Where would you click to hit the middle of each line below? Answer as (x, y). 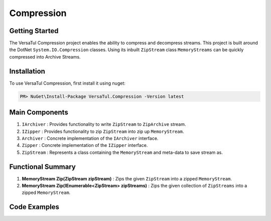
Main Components (39, 113)
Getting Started (34, 31)
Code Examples (34, 207)
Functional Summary (43, 167)
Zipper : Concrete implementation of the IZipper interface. (85, 145)
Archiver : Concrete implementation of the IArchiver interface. (90, 138)
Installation (27, 71)
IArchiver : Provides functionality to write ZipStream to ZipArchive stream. (104, 124)
